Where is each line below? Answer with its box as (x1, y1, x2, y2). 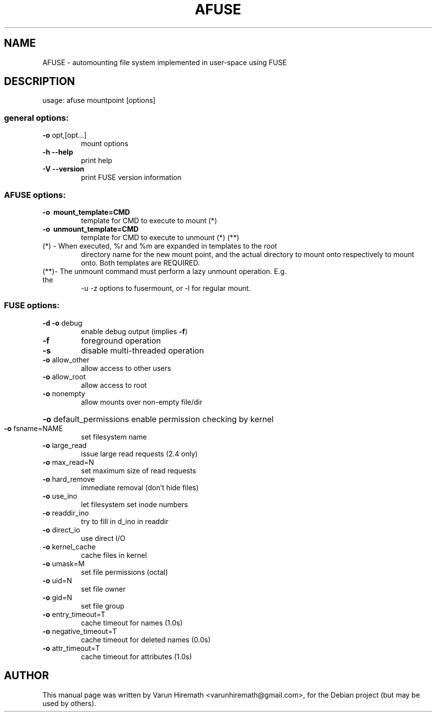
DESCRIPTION (4, 75, 75, 88)
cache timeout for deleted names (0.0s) (81, 635, 211, 644)
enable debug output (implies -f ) (81, 327, 188, 336)
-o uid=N (42, 576, 72, 585)
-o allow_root (42, 372, 86, 381)
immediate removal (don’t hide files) (81, 483, 199, 492)
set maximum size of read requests (81, 466, 196, 475)
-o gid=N (42, 593, 72, 602)
